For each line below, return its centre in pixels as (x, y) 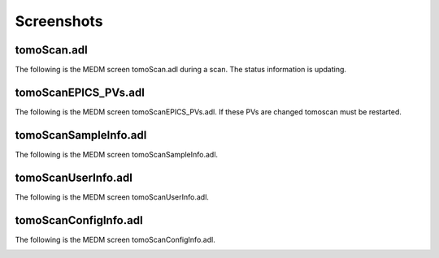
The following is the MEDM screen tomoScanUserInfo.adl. (112, 197)
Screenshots (59, 21)
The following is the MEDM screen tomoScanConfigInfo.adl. (115, 239)
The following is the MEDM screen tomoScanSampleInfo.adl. (117, 154)
